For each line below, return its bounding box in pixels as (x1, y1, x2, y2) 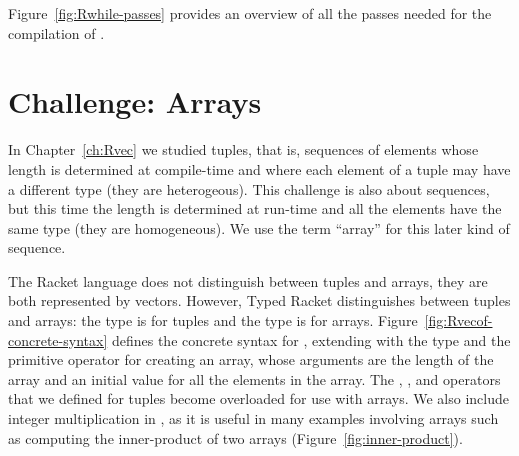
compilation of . (8, 22, 105, 43)
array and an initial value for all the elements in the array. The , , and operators (8, 368, 501, 389)
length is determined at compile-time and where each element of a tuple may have (8, 158, 511, 179)
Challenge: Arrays (8, 81, 262, 122)
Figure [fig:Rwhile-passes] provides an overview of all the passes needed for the (8, 3, 492, 23)
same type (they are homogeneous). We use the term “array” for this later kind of (8, 217, 510, 238)
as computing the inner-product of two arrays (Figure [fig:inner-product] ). (8, 427, 463, 448)
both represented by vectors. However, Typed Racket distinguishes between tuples (8, 290, 511, 311)
